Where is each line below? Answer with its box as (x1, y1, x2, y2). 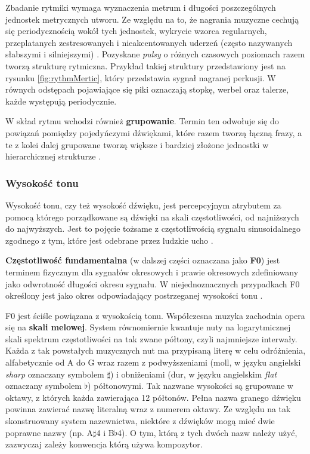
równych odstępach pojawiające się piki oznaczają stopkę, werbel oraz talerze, (5, 83, 289, 96)
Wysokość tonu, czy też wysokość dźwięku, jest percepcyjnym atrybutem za (5, 198, 281, 211)
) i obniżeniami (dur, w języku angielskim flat (110, 367, 277, 380)
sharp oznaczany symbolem (5, 367, 104, 380)
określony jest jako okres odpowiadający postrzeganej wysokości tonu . (5, 289, 263, 302)
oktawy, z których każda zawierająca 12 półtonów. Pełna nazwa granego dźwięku (5, 391, 301, 403)
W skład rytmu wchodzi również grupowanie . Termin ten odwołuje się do (5, 115, 279, 127)
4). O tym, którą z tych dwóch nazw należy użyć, (117, 426, 297, 438)
